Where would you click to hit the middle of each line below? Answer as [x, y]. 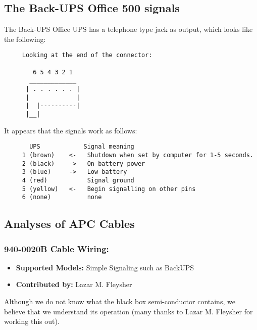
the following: [25, 39]
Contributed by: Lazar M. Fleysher [74, 284]
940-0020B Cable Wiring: [57, 248]
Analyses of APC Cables [69, 224]
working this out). [32, 321]
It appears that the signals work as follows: [71, 130]
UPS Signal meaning [82, 147]
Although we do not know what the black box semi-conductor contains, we [120, 301]
